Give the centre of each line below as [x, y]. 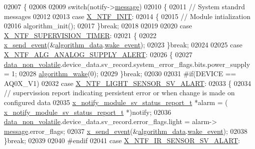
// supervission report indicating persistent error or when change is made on [119, 93]
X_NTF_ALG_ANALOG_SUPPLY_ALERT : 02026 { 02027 [98, 54]
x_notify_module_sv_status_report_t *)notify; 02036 [88, 112]
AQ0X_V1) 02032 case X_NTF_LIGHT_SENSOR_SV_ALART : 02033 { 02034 [128, 83]
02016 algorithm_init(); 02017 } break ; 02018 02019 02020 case [98, 26]
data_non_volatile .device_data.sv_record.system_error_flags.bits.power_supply [127, 64]
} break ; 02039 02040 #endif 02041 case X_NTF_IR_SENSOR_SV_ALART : [122, 140]
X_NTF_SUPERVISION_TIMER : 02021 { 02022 [80, 35]
